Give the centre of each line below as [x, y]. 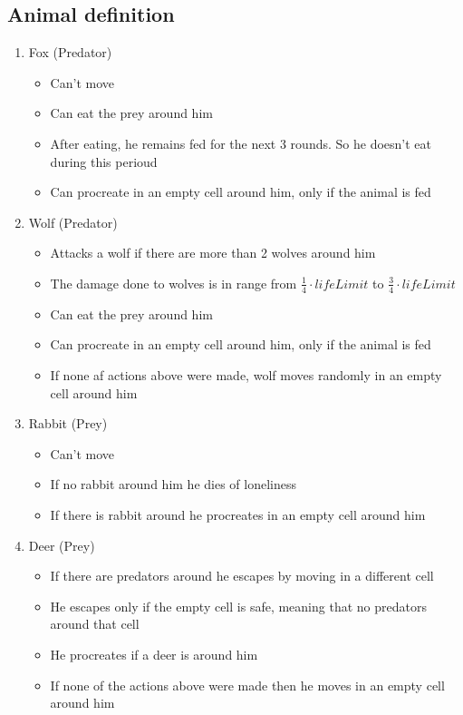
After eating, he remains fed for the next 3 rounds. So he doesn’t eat [241, 143]
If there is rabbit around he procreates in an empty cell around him [238, 514]
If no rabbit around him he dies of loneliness [173, 484]
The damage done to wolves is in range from [174, 283]
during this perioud [104, 161]
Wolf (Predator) [73, 222]
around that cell [95, 624]
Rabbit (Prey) [68, 423]
